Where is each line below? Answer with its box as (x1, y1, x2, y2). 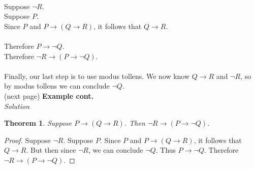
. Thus (155, 145, 176, 155)
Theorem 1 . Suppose (4, 118, 72, 128)
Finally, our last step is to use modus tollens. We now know (4, 70, 190, 81)
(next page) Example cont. (4, 90, 93, 101)
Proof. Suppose (4, 134, 51, 145)
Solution (4, 100, 30, 111)
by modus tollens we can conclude (4, 80, 110, 91)
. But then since (26, 145, 76, 155)
